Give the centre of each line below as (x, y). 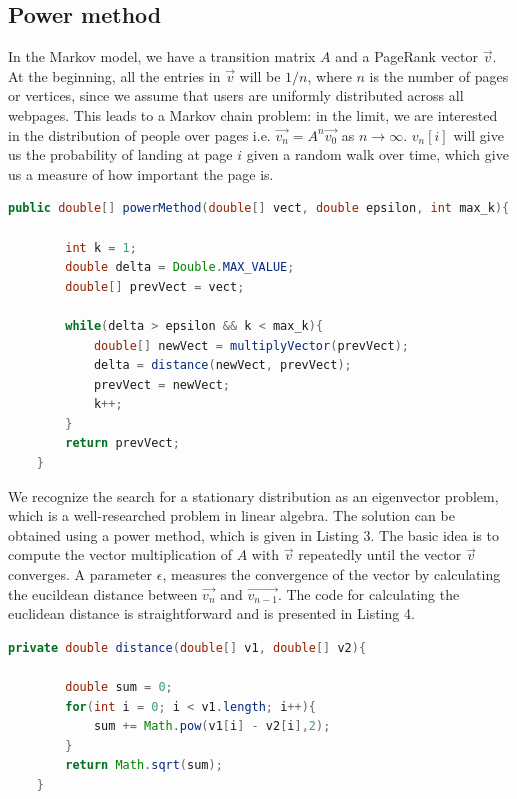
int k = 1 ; (101, 247)
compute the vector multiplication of (120, 554)
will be (260, 75)
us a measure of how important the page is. (141, 173)
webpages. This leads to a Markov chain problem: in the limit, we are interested (253, 114)
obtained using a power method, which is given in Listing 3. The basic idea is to (253, 534)
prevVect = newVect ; (161, 384)
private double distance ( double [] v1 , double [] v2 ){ (187, 647)
